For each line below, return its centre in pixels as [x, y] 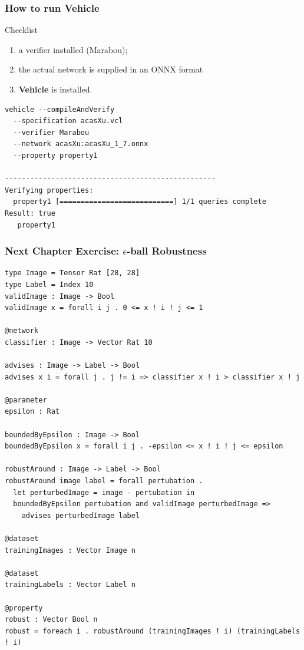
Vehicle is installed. [55, 89]
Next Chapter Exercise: [62, 251]
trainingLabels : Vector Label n [70, 585]
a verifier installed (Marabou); [73, 49]
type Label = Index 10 [49, 284]
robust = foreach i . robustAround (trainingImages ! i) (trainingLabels [153, 631]
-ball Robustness [166, 251]
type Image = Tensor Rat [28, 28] [72, 273]
